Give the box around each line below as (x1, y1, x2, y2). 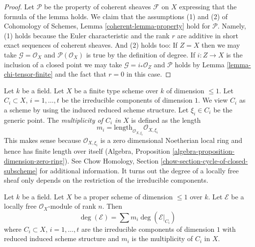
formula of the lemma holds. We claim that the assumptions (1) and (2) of (4, 11, 228, 21)
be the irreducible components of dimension (61, 95, 193, 105)
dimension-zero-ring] (4, 155, 65, 165)
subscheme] (4, 165, 38, 175)
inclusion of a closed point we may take (4, 59, 122, 69)
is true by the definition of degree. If (86, 49, 195, 59)
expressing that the (179, 1, 237, 11)
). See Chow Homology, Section (64, 155, 159, 165)
